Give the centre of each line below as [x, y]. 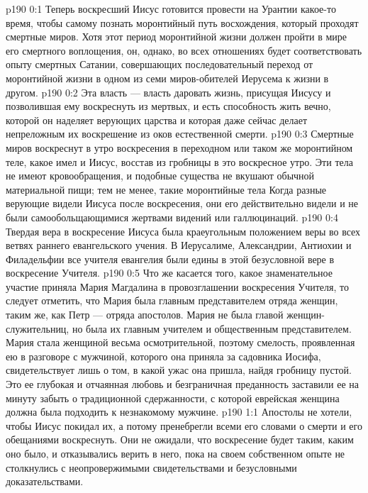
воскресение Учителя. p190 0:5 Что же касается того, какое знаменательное [169, 273]
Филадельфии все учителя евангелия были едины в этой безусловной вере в [170, 259]
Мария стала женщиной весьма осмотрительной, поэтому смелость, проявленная [180, 342]
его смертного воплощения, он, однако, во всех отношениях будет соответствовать [184, 50]
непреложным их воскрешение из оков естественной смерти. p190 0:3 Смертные [180, 134]
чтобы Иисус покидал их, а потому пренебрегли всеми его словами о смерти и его [184, 425]
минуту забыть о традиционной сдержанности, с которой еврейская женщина [173, 398]
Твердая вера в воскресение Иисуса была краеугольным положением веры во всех [183, 231]
